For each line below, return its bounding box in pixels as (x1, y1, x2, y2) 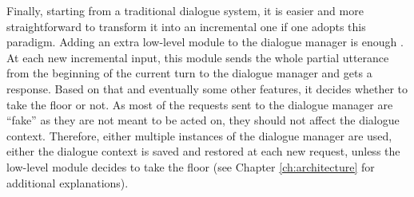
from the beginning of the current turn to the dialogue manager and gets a (6, 65, 372, 81)
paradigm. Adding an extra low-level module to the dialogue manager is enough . (6, 33, 404, 50)
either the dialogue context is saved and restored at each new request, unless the (6, 143, 400, 160)
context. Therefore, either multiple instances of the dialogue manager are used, (6, 127, 392, 144)
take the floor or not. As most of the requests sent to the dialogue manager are (6, 96, 393, 112)
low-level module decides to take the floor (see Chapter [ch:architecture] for (6, 158, 375, 175)
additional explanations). (6, 174, 129, 191)
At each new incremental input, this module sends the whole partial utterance (6, 49, 389, 65)
